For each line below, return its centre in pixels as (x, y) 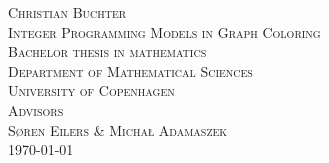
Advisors (36, 109)
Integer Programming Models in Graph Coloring (164, 31)
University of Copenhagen (91, 90)
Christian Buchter (67, 12)
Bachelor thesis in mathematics (107, 51)
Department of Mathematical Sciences (130, 70)
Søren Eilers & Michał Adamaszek (118, 129)
